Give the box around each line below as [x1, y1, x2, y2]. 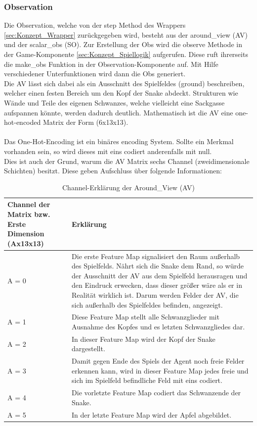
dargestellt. [72, 343, 105, 354]
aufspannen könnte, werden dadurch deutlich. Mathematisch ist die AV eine [4, 107, 233, 117]
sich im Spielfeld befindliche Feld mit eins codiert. [72, 375, 222, 385]
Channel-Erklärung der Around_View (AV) [62, 182, 195, 192]
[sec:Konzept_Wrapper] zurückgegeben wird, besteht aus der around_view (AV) [4, 29, 248, 40]
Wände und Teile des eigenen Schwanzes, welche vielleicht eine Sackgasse [4, 97, 225, 107]
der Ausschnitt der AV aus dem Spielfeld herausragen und [72, 270, 248, 280]
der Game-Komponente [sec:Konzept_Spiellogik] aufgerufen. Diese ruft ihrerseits [4, 49, 248, 59]
